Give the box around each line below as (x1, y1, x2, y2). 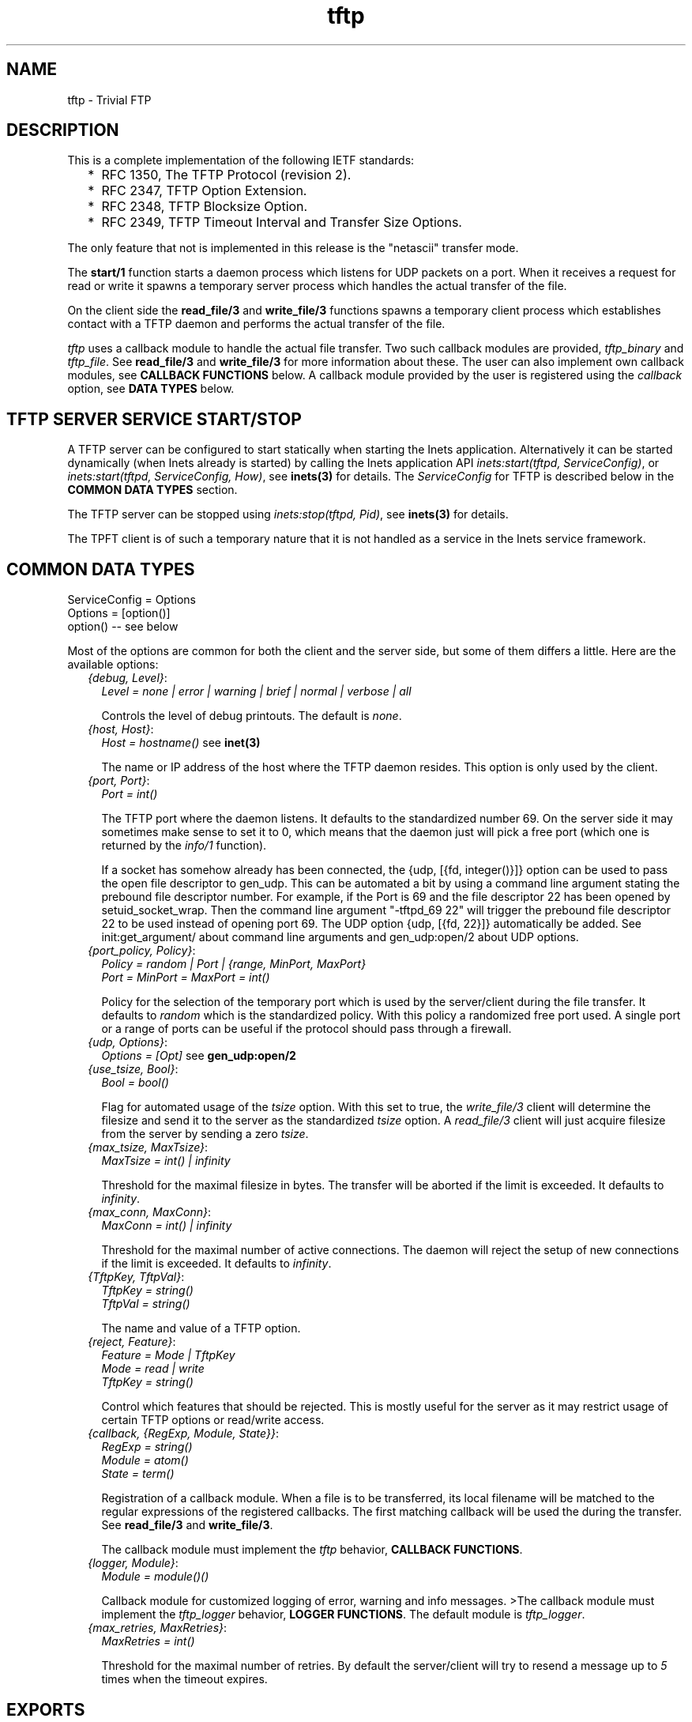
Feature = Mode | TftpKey (101, 1348, 235, 1362)
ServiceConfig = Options (67, 593, 196, 607)
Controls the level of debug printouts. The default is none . (101, 709, 402, 723)
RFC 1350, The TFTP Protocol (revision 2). (101, 167, 352, 183)
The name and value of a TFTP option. (101, 1321, 301, 1336)
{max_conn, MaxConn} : (88, 1205, 212, 1219)
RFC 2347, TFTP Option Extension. (101, 183, 307, 199)
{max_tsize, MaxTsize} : (88, 1140, 209, 1155)
